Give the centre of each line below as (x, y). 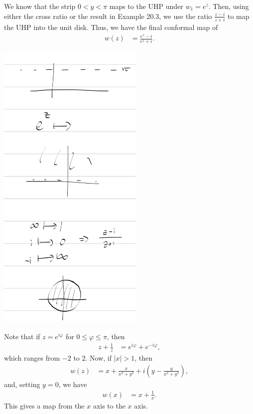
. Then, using (229, 6)
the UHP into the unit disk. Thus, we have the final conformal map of (111, 27)
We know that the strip (40, 6)
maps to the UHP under (146, 6)
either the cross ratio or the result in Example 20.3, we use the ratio (108, 16)
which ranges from (32, 358)
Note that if (22, 336)
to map (238, 16)
